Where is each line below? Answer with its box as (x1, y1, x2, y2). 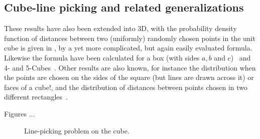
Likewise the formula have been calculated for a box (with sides (4, 52, 200, 62)
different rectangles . (4, 91, 68, 102)
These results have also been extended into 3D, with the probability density (4, 23, 237, 33)
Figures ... (4, 108, 35, 118)
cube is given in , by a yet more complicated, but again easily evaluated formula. (4, 42, 252, 53)
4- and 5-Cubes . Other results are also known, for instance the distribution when (4, 62, 256, 72)
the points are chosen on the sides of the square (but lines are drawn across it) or (4, 72, 254, 82)
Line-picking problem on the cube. (24, 125, 129, 135)
